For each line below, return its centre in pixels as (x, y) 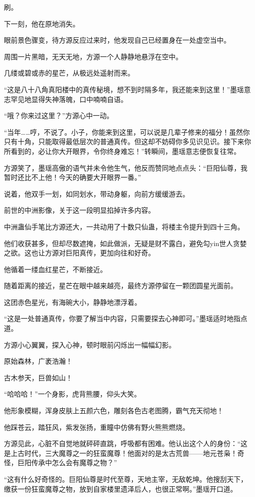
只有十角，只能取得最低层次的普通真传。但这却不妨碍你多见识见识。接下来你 (127, 141)
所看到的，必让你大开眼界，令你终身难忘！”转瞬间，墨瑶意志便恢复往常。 (122, 151)
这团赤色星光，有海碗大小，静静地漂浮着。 (73, 302)
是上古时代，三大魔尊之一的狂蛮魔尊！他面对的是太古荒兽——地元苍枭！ (121, 453)
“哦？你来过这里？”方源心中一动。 (59, 115)
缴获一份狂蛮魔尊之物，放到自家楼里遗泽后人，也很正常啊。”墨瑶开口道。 (121, 488)
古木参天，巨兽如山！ (38, 377)
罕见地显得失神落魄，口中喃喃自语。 (69, 99)
